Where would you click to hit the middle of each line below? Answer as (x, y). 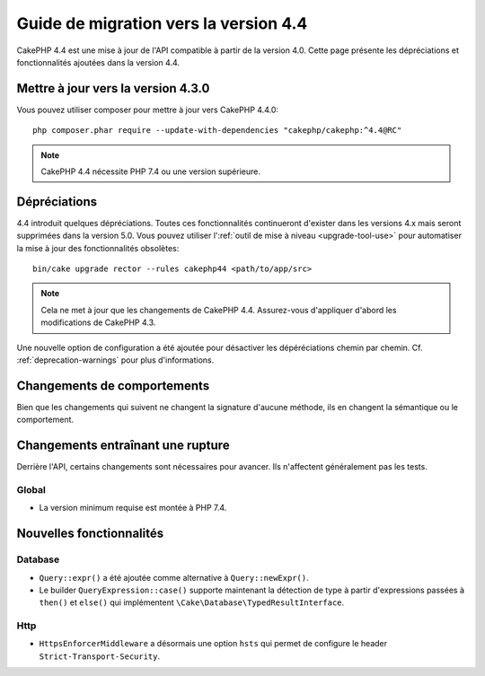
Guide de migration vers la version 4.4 (162, 23)
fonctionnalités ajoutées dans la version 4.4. (98, 62)
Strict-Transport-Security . (100, 656)
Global (31, 490)
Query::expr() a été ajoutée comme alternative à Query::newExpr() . (174, 577)
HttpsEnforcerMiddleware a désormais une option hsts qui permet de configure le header (213, 644)
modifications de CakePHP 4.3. (98, 322)
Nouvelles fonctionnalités (90, 534)
